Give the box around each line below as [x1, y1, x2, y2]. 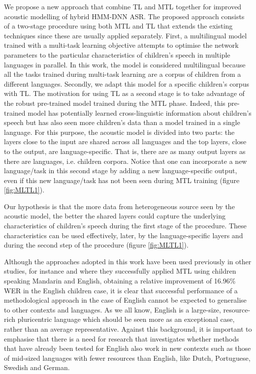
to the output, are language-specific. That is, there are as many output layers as [4, 146, 246, 156]
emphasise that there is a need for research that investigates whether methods [4, 333, 239, 343]
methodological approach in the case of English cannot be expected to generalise [4, 295, 247, 305]
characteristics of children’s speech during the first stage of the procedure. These [4, 220, 247, 231]
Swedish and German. [4, 362, 70, 373]
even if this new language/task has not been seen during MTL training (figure [4, 175, 240, 185]
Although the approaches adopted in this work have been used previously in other [4, 256, 252, 266]
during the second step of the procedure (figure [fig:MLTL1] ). [4, 240, 189, 250]
